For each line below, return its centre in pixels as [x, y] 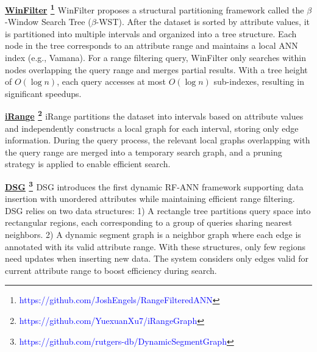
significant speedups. [43, 93]
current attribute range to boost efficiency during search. [111, 270]
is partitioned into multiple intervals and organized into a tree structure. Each [151, 33]
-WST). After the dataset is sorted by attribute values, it [203, 22]
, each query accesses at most [111, 81]
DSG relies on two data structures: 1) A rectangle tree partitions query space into [158, 210]
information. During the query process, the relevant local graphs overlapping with [158, 140]
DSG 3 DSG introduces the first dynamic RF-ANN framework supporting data [154, 186]
